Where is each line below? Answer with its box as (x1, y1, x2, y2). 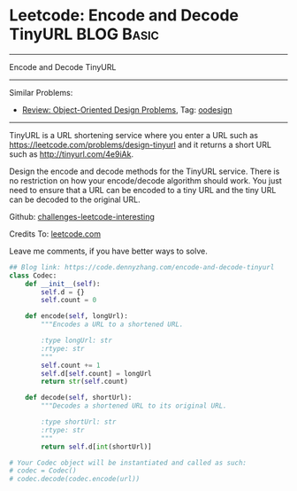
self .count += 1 (41, 361, 101, 370)
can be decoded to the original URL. (9, 194, 141, 205)
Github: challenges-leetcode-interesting (9, 211, 155, 222)
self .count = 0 (41, 296, 97, 305)
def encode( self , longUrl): (25, 312, 128, 321)
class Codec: (9, 271, 57, 280)
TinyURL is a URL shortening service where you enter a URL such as (9, 129, 259, 140)
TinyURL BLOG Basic (9, 24, 159, 44)
